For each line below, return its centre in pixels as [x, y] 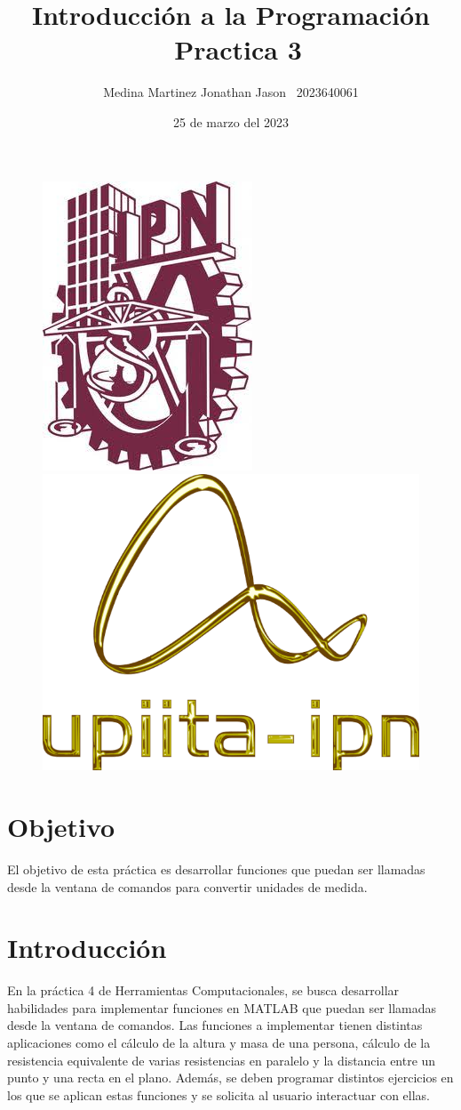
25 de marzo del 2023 [231, 121]
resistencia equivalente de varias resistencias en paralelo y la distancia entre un [222, 1060]
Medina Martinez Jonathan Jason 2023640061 [231, 92]
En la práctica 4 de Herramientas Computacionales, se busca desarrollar [203, 990]
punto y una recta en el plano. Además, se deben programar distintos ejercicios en [230, 1078]
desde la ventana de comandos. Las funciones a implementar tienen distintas [215, 1025]
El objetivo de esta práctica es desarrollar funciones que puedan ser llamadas [216, 869]
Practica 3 [238, 49]
